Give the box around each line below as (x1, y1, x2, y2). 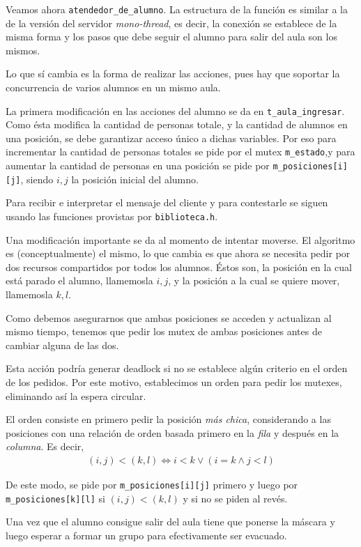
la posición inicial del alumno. (71, 171, 199, 186)
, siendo (20, 171, 54, 186)
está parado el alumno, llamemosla (6, 273, 153, 288)
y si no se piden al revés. (183, 491, 288, 505)
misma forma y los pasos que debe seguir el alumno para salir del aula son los (6, 29, 337, 44)
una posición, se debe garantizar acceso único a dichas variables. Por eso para (6, 130, 337, 145)
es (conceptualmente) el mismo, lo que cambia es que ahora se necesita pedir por (6, 246, 351, 261)
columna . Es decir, (6, 439, 84, 454)
